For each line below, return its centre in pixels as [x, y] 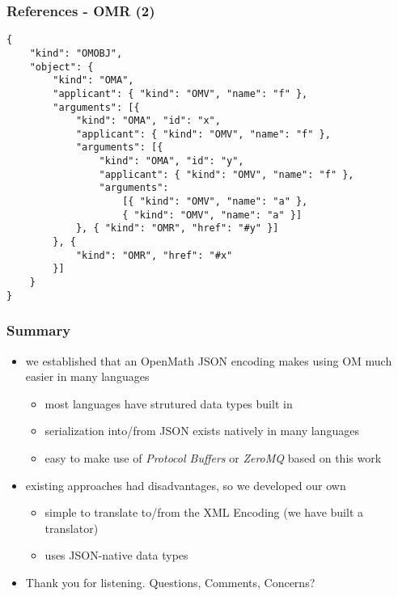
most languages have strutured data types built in [169, 403]
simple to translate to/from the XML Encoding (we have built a [204, 512]
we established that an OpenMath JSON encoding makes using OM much [209, 360]
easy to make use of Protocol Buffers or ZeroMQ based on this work [213, 457]
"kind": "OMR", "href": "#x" [154, 255]
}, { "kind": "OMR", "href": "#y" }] [177, 228]
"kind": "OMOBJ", [76, 53]
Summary [39, 330]
